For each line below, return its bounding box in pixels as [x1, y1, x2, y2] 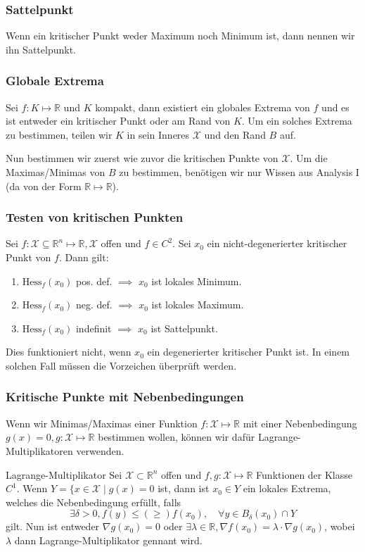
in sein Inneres [127, 127, 190, 142]
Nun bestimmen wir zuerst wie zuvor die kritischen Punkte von [6, 151, 278, 165]
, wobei [324, 519, 355, 534]
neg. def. [75, 297, 113, 312]
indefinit [75, 320, 112, 335]
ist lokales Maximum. [151, 297, 244, 312]
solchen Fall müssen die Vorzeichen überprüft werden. [6, 358, 237, 372]
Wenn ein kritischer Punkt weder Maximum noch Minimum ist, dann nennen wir [6, 28, 355, 43]
